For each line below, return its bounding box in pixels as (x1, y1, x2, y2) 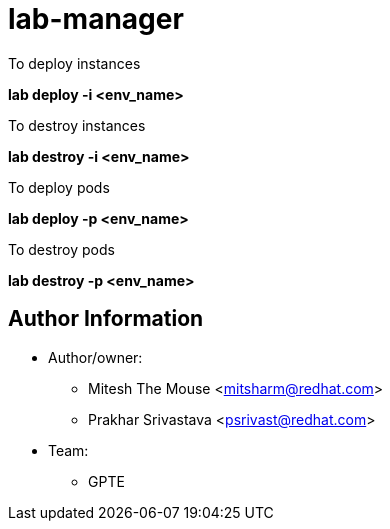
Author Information (8, 306, 204, 332)
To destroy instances (8, 116, 146, 134)
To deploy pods (8, 178, 110, 196)
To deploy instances (8, 54, 141, 72)
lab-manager (8, 2, 184, 36)
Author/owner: (48, 348, 143, 366)
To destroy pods (8, 240, 115, 258)
